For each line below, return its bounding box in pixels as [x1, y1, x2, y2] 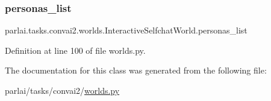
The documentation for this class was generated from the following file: [5, 64, 267, 76]
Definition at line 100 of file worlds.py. [5, 44, 146, 56]
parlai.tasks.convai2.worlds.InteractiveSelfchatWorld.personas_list [5, 24, 248, 36]
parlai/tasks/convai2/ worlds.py [5, 84, 120, 96]
